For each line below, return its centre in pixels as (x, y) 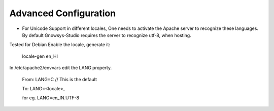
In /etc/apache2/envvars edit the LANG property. (60, 68)
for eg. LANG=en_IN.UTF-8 (51, 98)
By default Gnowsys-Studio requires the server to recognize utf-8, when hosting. (107, 35)
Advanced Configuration (63, 13)
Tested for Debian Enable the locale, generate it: (60, 45)
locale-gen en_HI (40, 56)
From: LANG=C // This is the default (60, 79)
